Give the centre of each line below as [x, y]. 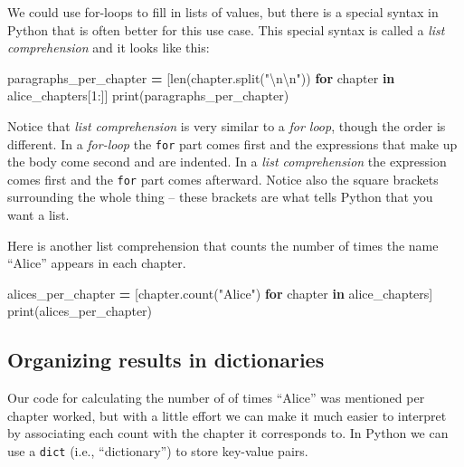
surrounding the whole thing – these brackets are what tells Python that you [220, 197]
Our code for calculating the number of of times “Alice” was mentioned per [216, 398]
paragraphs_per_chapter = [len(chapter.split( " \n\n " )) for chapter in [201, 77]
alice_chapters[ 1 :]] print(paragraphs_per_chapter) [148, 95]
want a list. [38, 215]
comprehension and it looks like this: [109, 48]
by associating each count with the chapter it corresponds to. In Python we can [228, 433]
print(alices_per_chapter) [80, 311]
